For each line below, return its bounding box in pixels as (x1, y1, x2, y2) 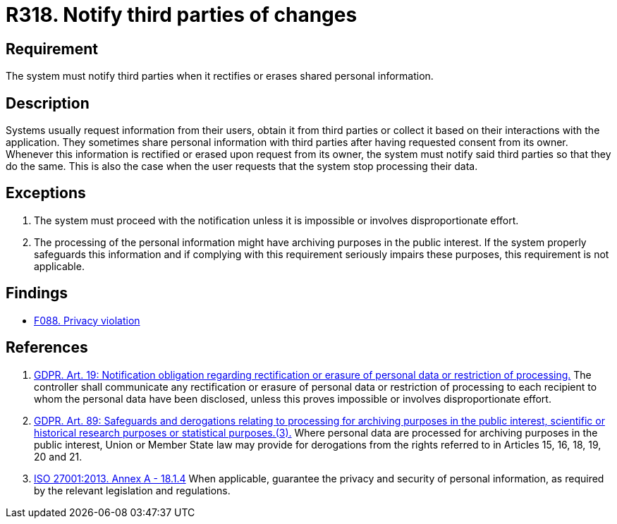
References (6, 339, 88, 357)
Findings (6, 284, 68, 303)
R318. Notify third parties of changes (6, 3, 358, 27)
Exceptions (6, 184, 86, 202)
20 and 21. (34, 450, 83, 463)
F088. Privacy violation (34, 314, 140, 327)
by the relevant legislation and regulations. (34, 484, 231, 496)
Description (6, 94, 90, 112)
